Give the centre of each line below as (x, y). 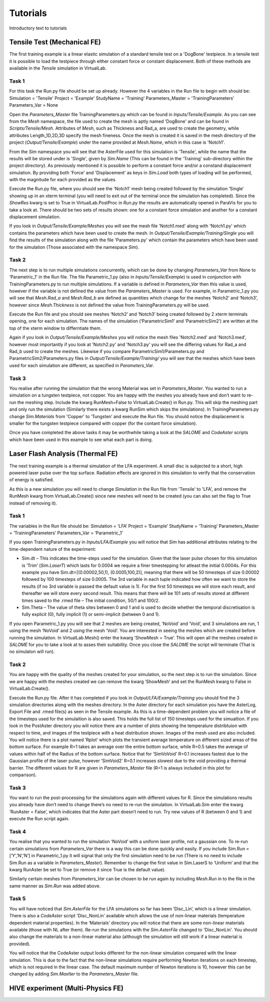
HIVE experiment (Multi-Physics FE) (66, 988)
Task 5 (17, 899)
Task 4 (17, 831)
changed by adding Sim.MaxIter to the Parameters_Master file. (74, 974)
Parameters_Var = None (34, 105)
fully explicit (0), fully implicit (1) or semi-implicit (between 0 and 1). (91, 614)
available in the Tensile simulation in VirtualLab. (58, 68)
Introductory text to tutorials (38, 28)
